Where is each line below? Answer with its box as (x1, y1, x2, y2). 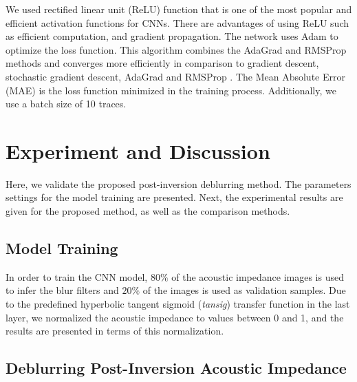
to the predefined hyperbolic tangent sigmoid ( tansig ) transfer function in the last (6, 297, 350, 311)
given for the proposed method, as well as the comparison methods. (6, 204, 290, 218)
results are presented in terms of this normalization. (6, 323, 224, 338)
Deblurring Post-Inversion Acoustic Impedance (6, 357, 347, 379)
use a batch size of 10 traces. (6, 96, 127, 111)
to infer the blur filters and (6, 283, 119, 297)
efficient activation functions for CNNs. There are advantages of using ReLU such (6, 15, 349, 30)
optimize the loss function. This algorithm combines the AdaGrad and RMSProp (6, 42, 347, 56)
